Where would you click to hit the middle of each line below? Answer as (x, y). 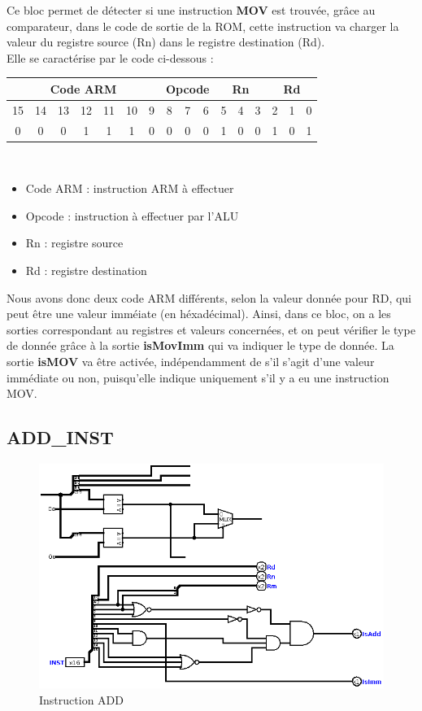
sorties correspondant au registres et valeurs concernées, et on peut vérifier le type (211, 329)
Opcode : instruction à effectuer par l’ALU (132, 215)
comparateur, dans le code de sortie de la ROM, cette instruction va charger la (203, 26)
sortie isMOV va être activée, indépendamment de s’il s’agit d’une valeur (191, 361)
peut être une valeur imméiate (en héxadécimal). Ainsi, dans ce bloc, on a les (199, 314)
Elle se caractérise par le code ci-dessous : (110, 57)
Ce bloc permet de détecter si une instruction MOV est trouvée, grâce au (191, 10)
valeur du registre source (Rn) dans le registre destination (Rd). (166, 42)
